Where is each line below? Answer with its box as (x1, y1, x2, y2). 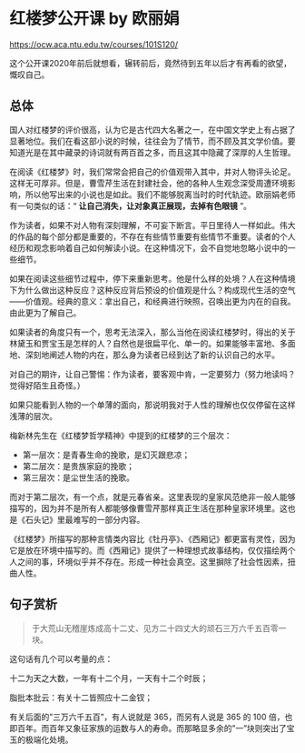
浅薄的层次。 (9, 410, 57, 421)
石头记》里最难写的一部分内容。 (25, 514, 145, 525)
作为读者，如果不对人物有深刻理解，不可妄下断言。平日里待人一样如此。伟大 (9, 219, 296, 230)
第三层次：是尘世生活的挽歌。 (22, 472, 134, 483)
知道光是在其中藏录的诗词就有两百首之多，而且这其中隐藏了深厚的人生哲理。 (9, 146, 296, 157)
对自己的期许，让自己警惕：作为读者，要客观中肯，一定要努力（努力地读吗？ (9, 368, 296, 379)
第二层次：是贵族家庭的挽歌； (22, 460, 134, 471)
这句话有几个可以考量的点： (9, 653, 113, 664)
